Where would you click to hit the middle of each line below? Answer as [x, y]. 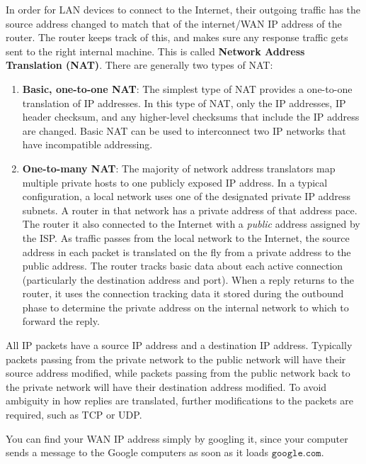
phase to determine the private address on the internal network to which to [185, 307]
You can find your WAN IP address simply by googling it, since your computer [177, 438]
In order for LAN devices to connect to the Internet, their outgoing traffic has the [183, 9]
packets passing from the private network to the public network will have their [176, 359]
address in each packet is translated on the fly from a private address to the [187, 252]
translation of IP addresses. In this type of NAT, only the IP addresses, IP [184, 103]
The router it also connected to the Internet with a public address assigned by [191, 224]
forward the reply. [61, 321]
